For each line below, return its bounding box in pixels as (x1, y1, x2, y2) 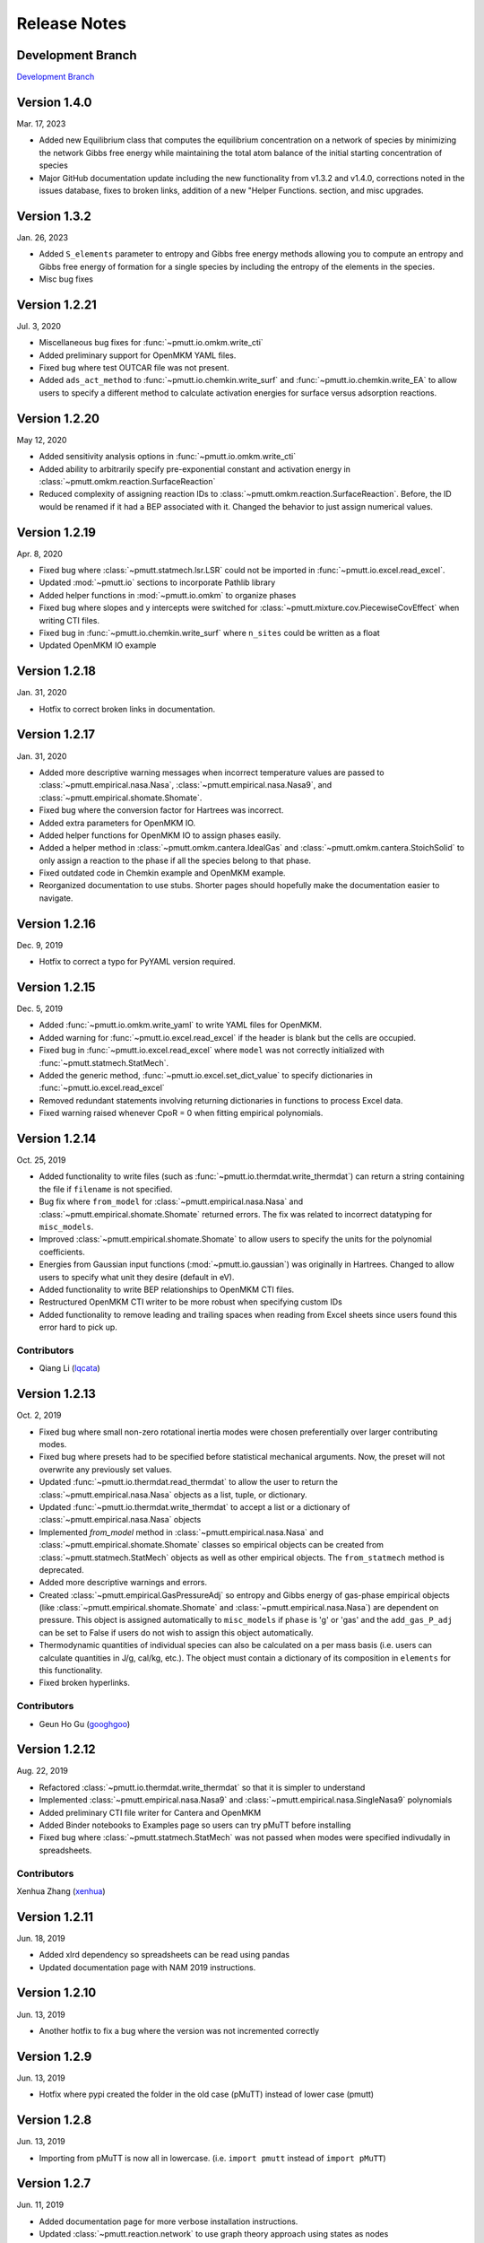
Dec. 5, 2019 (16, 1003, 63, 1014)
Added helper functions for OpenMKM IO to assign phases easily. (39, 830, 281, 841)
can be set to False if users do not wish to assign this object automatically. (39, 1627, 314, 1637)
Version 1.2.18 (16, 664, 96, 679)
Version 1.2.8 (16, 2113, 92, 2128)
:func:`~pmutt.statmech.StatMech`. (39, 1057, 169, 1068)
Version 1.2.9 (16, 2048, 92, 2064)
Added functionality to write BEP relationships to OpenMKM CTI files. (39, 1284, 295, 1295)
